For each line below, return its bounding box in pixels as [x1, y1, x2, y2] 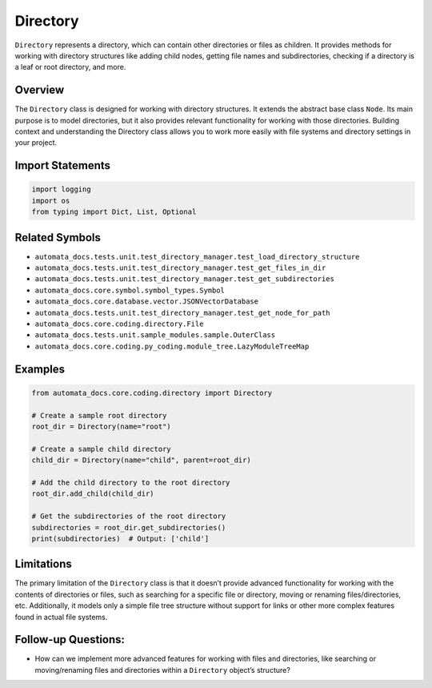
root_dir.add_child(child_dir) [31, 489, 155, 498]
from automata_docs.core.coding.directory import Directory [31, 388, 273, 397]
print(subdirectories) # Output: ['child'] [31, 533, 210, 543]
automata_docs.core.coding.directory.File [34, 320, 204, 328]
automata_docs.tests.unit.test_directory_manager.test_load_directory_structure [34, 252, 360, 261]
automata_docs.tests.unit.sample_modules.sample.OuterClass [34, 331, 276, 340]
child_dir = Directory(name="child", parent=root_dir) [31, 456, 251, 465]
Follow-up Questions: [14, 633, 126, 646]
